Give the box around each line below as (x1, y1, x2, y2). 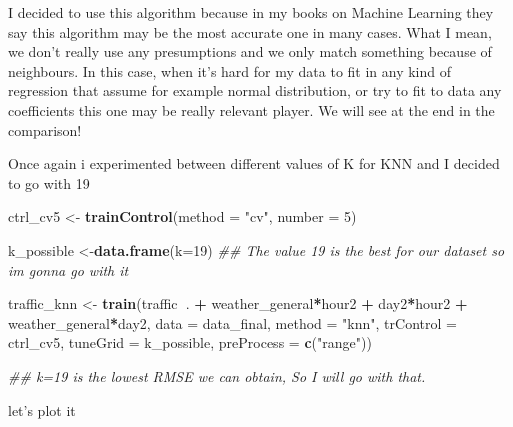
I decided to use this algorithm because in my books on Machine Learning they (8, 2, 494, 22)
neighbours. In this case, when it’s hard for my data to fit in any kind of (8, 60, 452, 81)
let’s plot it (8, 399, 76, 420)
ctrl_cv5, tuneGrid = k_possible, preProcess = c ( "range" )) (8, 332, 372, 353)
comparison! (8, 119, 82, 140)
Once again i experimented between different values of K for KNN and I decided (8, 153, 500, 174)
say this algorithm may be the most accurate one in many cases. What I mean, (8, 21, 492, 42)
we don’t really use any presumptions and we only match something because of (8, 41, 492, 62)
